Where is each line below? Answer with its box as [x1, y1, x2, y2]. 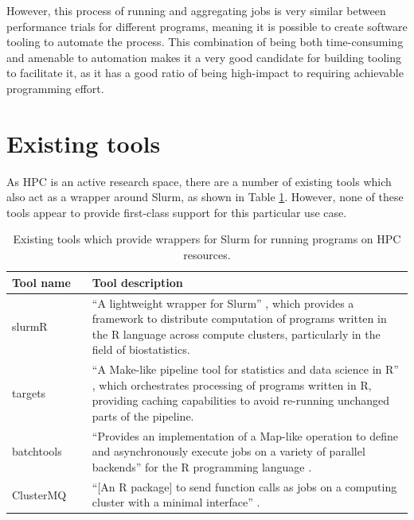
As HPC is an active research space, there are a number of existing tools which [6, 173, 392, 189]
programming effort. [6, 80, 104, 96]
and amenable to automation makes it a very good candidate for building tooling [6, 49, 402, 65]
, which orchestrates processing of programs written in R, [92, 376, 372, 393]
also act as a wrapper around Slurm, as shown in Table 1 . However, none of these [6, 188, 404, 205]
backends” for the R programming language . [92, 458, 312, 475]
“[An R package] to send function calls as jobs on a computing [92, 478, 397, 495]
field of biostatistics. [92, 341, 190, 358]
